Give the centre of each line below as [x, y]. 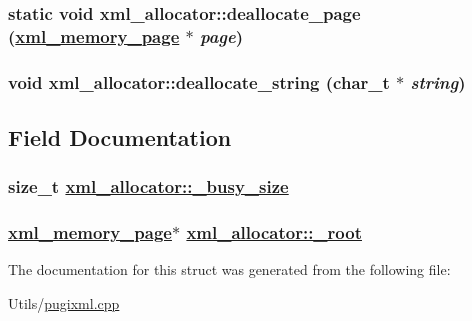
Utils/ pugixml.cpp [64, 303]
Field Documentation [120, 137]
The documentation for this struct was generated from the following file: [229, 269]
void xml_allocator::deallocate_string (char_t [199, 81]
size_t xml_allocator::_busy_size [148, 186]
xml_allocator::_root [274, 232]
